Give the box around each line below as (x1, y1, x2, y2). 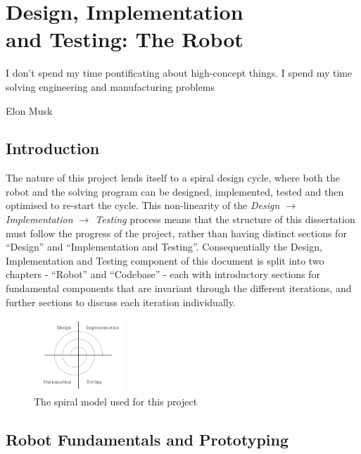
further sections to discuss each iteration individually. (6, 294, 236, 309)
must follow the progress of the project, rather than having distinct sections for (6, 225, 347, 240)
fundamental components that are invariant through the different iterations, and (6, 281, 352, 296)
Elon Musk (6, 103, 53, 118)
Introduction (6, 137, 100, 159)
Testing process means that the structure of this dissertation (95, 212, 355, 227)
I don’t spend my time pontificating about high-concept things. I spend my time (6, 65, 353, 80)
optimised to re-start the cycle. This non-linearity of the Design (6, 198, 280, 213)
